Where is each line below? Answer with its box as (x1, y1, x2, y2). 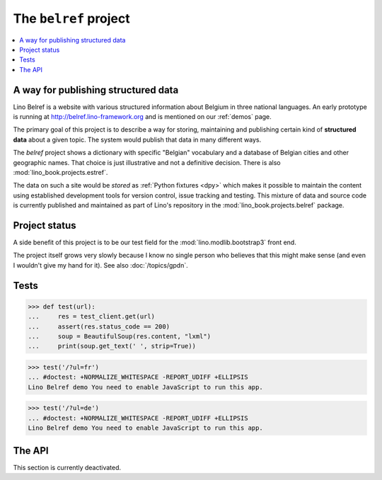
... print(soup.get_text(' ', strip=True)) (28, 342, 196, 350)
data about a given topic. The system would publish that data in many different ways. (13, 135, 262, 144)
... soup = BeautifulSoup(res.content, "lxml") (28, 333, 212, 340)
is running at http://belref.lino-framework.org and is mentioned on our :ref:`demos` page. (13, 113, 272, 121)
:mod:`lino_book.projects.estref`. (13, 168, 108, 176)
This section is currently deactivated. (13, 463, 122, 472)
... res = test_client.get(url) (28, 312, 156, 321)
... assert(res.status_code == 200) (28, 322, 170, 331)
